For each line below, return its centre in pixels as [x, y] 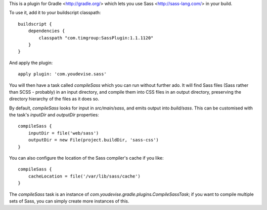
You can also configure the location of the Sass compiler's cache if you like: [87, 158]
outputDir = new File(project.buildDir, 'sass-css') [93, 140]
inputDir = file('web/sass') [63, 133]
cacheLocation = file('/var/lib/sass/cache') [84, 176]
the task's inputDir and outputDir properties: [54, 115]
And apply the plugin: [31, 63]
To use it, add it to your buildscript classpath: [55, 13]
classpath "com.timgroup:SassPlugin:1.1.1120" [96, 38]
